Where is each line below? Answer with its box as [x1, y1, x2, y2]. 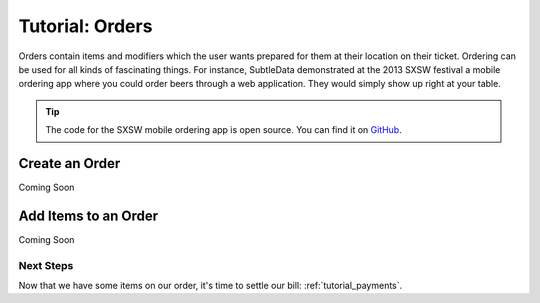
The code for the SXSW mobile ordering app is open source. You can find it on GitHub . [45, 124, 402, 136]
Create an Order [18, 155, 121, 172]
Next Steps [18, 258, 74, 272]
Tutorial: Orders [18, 15, 153, 37]
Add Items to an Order [18, 207, 159, 224]
